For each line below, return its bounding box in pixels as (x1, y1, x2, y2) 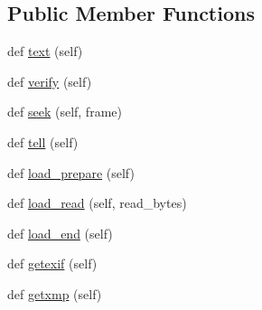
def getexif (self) (7, 254, 98, 273)
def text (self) (7, 42, 83, 61)
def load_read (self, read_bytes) (7, 193, 187, 212)
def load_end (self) (7, 223, 113, 242)
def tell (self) (7, 132, 79, 151)
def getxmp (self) (7, 284, 102, 303)
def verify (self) (7, 71, 92, 90)
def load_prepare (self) (7, 163, 135, 182)
